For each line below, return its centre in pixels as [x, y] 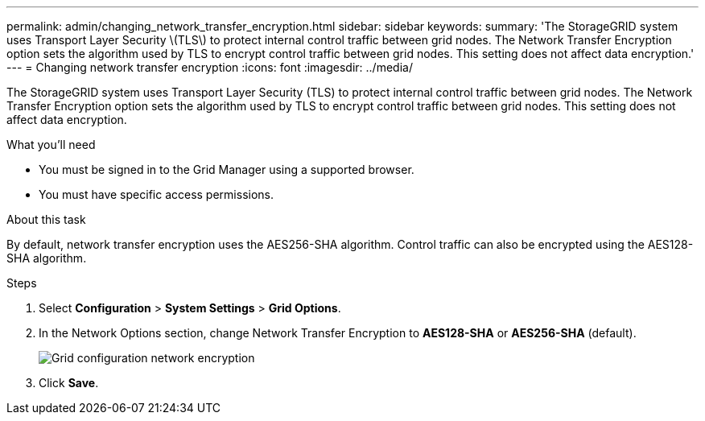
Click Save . [69, 383]
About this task [46, 219]
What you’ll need [51, 144]
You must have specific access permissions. [157, 194]
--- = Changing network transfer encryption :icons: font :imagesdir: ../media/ [210, 67]
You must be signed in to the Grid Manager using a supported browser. [227, 169]
